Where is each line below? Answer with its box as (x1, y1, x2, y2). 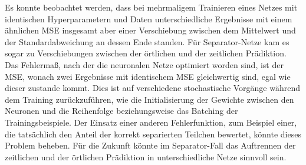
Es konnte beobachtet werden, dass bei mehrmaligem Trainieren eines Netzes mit (5, 1, 298, 13)
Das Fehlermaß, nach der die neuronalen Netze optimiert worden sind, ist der (5, 58, 284, 70)
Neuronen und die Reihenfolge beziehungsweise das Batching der (5, 105, 238, 117)
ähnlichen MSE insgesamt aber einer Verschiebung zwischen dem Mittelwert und (5, 24, 296, 36)
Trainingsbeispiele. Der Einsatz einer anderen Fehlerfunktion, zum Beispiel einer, (5, 116, 297, 128)
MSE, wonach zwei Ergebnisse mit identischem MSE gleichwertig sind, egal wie (5, 70, 291, 82)
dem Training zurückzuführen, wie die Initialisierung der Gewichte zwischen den (5, 93, 294, 105)
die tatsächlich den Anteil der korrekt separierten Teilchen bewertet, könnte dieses (5, 127, 301, 140)
